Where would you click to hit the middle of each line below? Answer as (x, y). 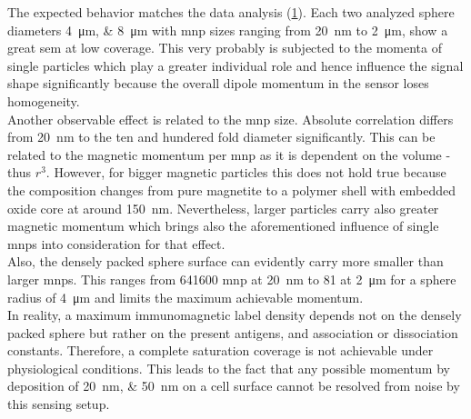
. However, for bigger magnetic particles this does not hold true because (246, 172)
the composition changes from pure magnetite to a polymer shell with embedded (232, 190)
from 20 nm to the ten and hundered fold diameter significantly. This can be (221, 137)
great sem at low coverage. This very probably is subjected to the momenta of (225, 48)
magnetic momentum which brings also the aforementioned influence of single (223, 226)
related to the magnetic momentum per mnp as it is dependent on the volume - (229, 154)
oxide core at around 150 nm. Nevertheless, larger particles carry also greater (223, 208)
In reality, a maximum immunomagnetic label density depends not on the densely (235, 315)
